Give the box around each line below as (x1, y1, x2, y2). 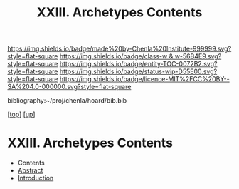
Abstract (17, 166, 43, 175)
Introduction (17, 174, 54, 183)
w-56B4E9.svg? (174, 52, 222, 61)
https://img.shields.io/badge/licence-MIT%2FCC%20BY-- (59, 75, 230, 83)
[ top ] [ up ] (7, 110, 36, 118)
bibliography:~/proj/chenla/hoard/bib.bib (7, 96, 127, 105)
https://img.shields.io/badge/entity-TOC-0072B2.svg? (59, 60, 218, 68)
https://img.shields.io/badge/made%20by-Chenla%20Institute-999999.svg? (7, 44, 232, 53)
